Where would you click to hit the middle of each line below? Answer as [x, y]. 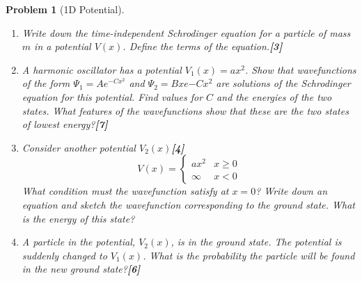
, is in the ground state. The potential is [256, 242]
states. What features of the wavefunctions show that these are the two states [185, 110]
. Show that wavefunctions [300, 69]
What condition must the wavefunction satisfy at [125, 191]
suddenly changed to [64, 255]
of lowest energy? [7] [65, 124]
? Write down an [292, 191]
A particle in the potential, [79, 242]
